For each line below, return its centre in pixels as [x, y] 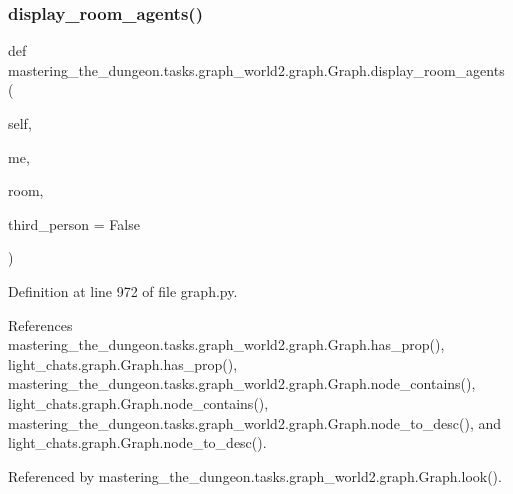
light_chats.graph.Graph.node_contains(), [138, 402]
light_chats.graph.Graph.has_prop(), [123, 363]
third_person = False [74, 223]
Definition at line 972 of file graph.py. [123, 290]
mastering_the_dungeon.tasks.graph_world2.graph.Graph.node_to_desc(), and [255, 422]
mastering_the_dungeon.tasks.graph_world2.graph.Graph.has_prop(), [226, 344]
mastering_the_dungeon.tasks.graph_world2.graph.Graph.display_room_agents [256, 69]
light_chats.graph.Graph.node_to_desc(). [137, 442]
